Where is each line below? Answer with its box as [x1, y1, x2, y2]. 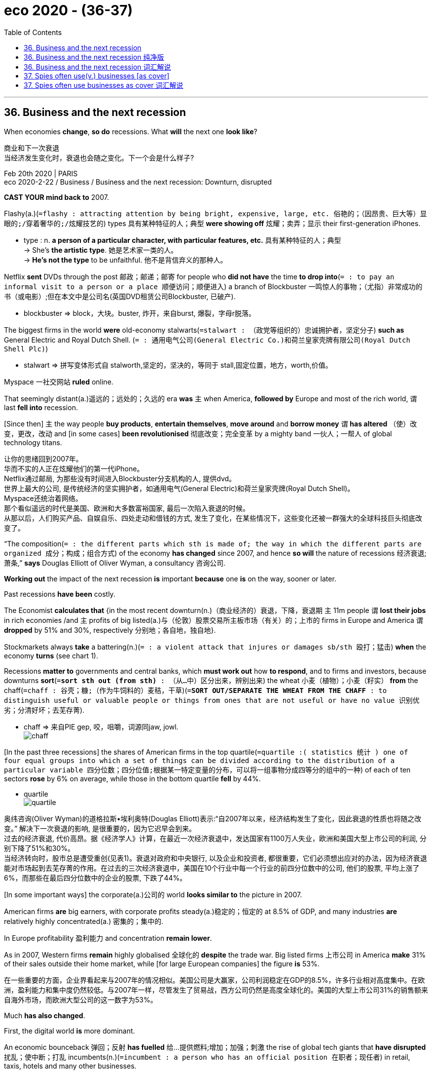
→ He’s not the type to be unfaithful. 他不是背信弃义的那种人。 [24, 255, 227, 264]
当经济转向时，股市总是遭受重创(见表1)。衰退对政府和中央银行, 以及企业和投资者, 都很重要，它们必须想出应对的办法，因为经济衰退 [4, 853, 427, 862]
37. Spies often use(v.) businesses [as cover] [24, 71, 170, 80]
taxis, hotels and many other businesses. [4, 1061, 137, 1070]
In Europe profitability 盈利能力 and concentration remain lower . [4, 933, 212, 942]
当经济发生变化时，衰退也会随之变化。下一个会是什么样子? [4, 153, 194, 162]
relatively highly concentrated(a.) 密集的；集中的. [4, 917, 164, 925]
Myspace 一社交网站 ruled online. [4, 377, 113, 386]
